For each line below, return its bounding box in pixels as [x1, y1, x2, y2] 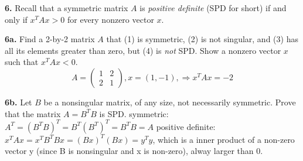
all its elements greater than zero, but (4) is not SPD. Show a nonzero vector [5, 44, 281, 56]
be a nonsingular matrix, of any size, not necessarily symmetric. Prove [43, 95, 296, 108]
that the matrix [5, 107, 61, 119]
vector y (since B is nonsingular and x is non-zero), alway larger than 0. [5, 145, 263, 157]
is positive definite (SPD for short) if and [139, 2, 287, 13]
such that [5, 56, 39, 68]
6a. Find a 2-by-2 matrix [5, 33, 95, 45]
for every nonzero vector [67, 13, 154, 25]
